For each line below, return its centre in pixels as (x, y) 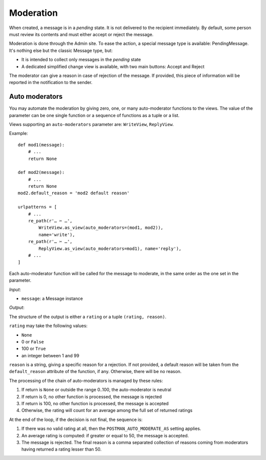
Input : (15, 290)
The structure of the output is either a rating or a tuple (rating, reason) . (88, 317)
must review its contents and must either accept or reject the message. (81, 34)
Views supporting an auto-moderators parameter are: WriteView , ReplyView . (92, 124)
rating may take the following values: (48, 326)
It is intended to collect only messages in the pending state (81, 60)
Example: (18, 133)
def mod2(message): (41, 172)
